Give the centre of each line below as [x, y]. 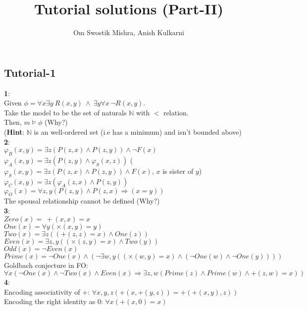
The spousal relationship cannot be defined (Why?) [82, 201]
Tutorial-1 [30, 72]
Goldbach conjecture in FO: [46, 265]
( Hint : [14, 131]
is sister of [178, 171]
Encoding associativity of [42, 291]
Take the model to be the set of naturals [65, 112]
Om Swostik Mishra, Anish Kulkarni [129, 32]
